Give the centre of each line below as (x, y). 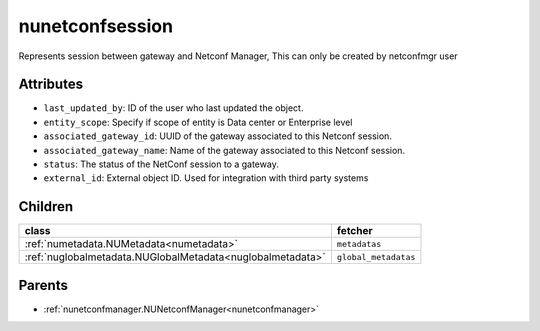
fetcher (355, 231)
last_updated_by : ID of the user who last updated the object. (173, 108)
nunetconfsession (96, 26)
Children (46, 206)
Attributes (51, 84)
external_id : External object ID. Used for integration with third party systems (206, 178)
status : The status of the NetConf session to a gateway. (161, 164)
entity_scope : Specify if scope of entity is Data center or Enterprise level (198, 122)
